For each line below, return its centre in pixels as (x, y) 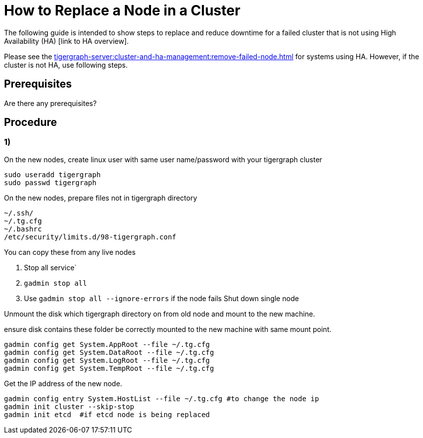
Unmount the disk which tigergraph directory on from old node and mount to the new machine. (160, 314)
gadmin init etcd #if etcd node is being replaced (107, 414)
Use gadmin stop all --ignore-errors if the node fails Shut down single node (161, 298)
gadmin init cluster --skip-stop (69, 406)
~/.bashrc (23, 229)
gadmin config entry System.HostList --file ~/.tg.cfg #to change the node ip (162, 398)
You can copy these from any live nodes (70, 252)
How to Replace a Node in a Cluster (122, 10)
